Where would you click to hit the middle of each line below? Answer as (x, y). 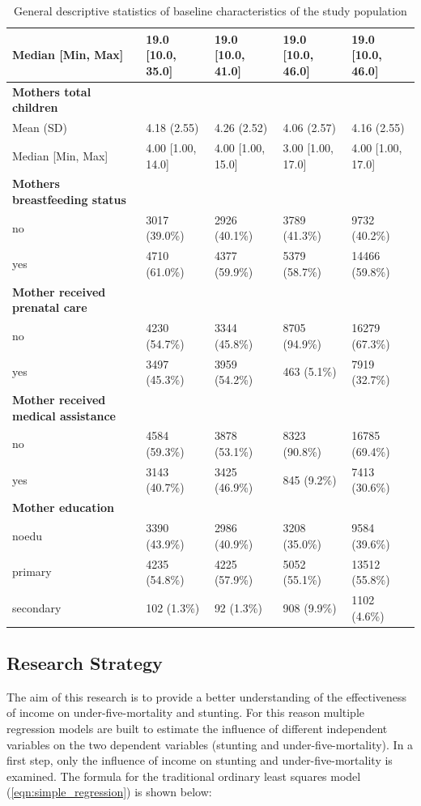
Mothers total (52, 91)
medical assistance (64, 415)
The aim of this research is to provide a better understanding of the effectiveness (207, 696)
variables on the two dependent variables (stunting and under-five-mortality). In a (210, 744)
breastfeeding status (69, 199)
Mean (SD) (40, 128)
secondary (37, 607)
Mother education (63, 507)
